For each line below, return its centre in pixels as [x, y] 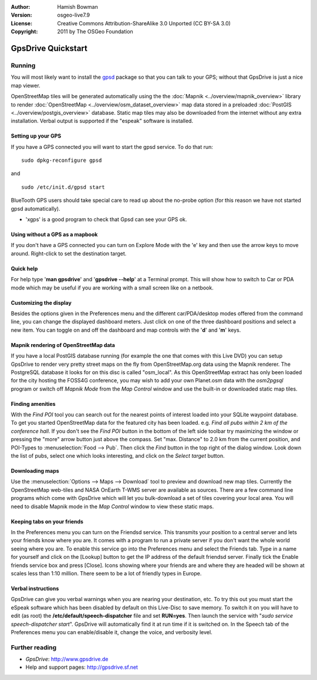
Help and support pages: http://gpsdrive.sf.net [82, 667]
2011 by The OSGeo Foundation [95, 32]
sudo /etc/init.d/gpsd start [63, 187]
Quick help [24, 268]
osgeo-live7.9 [74, 15]
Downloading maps [35, 471]
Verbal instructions [35, 588]
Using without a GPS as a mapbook [54, 235]
